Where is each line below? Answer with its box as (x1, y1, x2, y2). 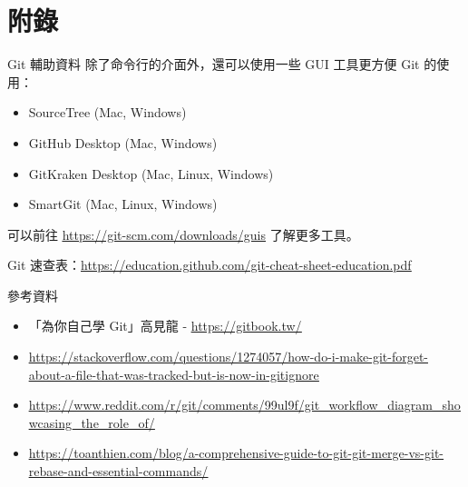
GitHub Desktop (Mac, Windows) (28, 133, 218, 152)
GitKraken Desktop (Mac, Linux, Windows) (28, 164, 274, 183)
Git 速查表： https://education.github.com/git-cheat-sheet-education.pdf (7, 255, 412, 274)
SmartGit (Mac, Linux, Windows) (28, 194, 218, 214)
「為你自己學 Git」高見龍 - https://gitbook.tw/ (28, 316, 302, 335)
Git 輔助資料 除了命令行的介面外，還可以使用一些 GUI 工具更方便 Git (7, 55, 420, 74)
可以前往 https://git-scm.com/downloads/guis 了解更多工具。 (7, 224, 359, 243)
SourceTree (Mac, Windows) (28, 103, 187, 122)
